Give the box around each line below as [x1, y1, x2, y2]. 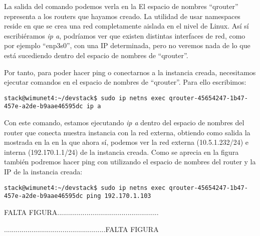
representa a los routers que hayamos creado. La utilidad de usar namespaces [4, 11, 240, 21]
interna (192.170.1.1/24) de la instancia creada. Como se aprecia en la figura [4, 146, 239, 157]
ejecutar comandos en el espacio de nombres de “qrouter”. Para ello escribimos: [4, 77, 246, 87]
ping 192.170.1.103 [86, 192, 151, 200]
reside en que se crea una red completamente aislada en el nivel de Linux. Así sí [4, 21, 249, 31]
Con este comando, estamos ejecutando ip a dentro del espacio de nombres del [4, 117, 244, 128]
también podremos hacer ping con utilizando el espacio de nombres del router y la [4, 156, 256, 167]
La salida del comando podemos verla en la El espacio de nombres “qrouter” [4, 1, 238, 11]
